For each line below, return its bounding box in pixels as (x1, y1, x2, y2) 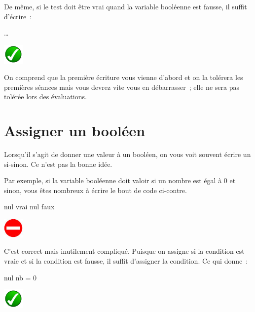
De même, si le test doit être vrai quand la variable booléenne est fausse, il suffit (4, 1, 247, 11)
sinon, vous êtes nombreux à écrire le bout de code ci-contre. (4, 185, 187, 195)
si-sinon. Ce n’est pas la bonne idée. (4, 158, 112, 169)
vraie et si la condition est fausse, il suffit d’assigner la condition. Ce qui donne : (4, 256, 248, 266)
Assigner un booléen (4, 120, 146, 141)
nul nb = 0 (4, 272, 37, 282)
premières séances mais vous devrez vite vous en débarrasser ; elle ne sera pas (4, 81, 239, 92)
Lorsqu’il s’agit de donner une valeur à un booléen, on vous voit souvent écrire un (4, 149, 251, 159)
